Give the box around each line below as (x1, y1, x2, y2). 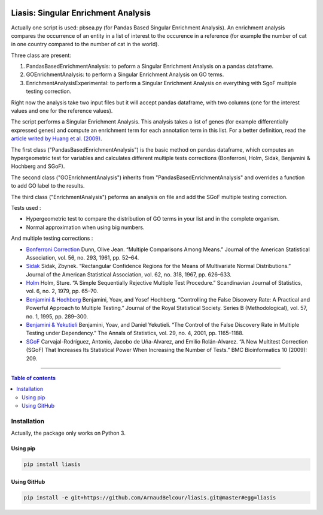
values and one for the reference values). (11, 107, 113, 115)
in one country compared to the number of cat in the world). (11, 41, 160, 48)
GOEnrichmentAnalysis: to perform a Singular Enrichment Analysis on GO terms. (26, 71, 224, 78)
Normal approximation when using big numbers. (26, 224, 145, 231)
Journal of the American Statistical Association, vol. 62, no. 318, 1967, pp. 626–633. (26, 270, 231, 278)
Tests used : (11, 204, 41, 211)
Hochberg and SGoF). (11, 162, 65, 170)
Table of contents (11, 374, 56, 381)
